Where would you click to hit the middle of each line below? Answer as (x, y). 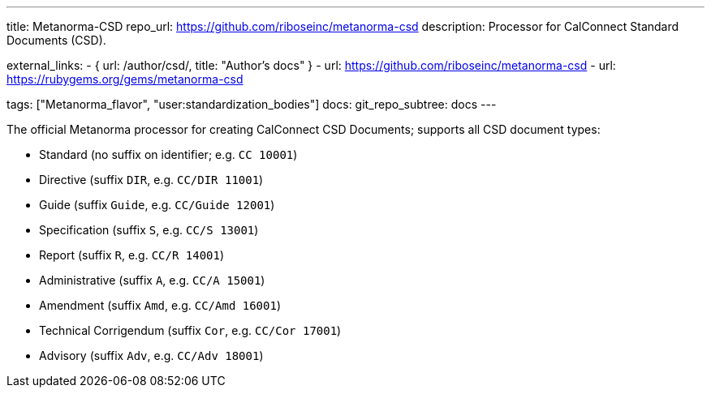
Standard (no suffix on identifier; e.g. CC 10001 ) (168, 154)
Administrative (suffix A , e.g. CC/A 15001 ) (152, 280)
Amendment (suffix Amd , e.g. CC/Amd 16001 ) (160, 305)
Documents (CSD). (56, 40)
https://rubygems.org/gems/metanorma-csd (125, 79)
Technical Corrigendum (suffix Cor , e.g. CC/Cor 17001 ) (190, 330)
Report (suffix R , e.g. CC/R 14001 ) (132, 255)
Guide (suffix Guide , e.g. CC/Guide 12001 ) (157, 205)
